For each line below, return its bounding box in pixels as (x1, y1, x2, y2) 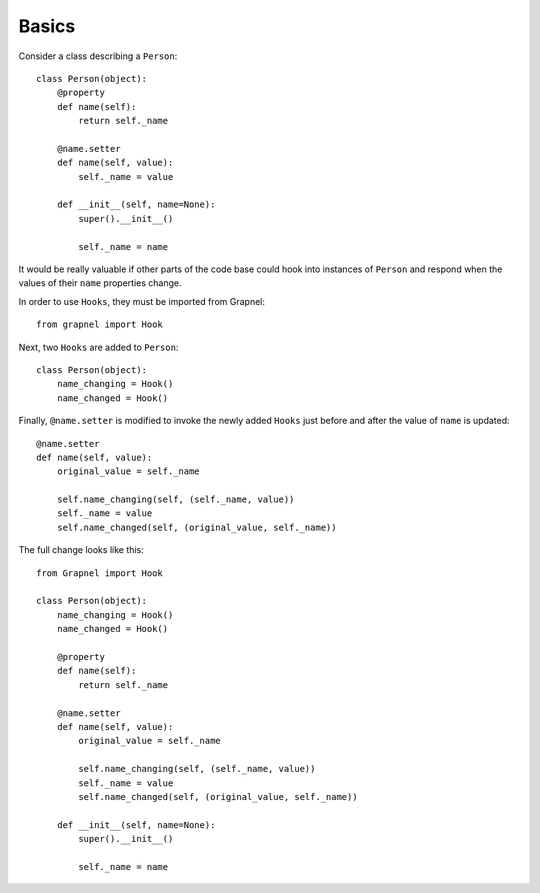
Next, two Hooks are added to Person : (18, 341, 179, 353)
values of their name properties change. (18, 277, 182, 289)
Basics (18, 15, 76, 37)
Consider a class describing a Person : (18, 50, 178, 62)
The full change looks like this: (18, 544, 144, 556)
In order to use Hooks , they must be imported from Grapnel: (18, 295, 265, 307)
